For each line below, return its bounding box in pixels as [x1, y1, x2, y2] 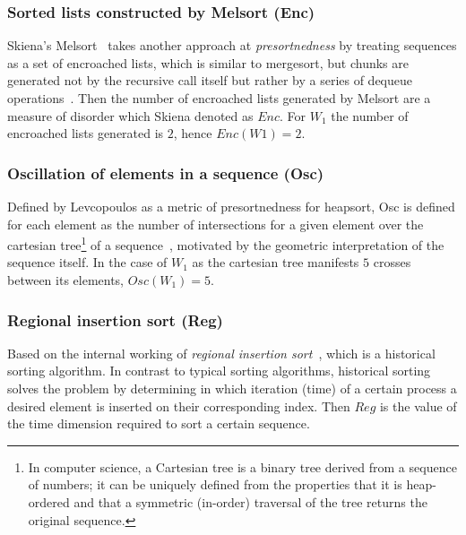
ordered [28, 493, 70, 511]
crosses [373, 253, 411, 272]
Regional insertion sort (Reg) [7, 308, 223, 331]
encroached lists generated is [7, 124, 164, 142]
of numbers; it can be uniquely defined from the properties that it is [28, 475, 402, 494]
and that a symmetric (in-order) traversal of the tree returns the [73, 493, 427, 511]
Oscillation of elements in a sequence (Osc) [7, 161, 324, 184]
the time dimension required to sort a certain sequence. [7, 414, 310, 433]
